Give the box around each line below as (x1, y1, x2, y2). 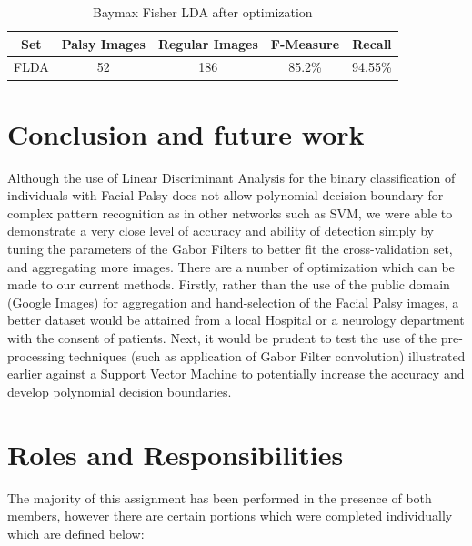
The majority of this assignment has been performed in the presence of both (7, 488, 432, 507)
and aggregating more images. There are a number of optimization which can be (7, 257, 455, 276)
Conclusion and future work (7, 115, 365, 152)
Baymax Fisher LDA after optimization (93, 3, 313, 21)
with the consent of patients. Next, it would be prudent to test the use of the (7, 329, 437, 347)
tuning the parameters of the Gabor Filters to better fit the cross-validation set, (7, 239, 453, 258)
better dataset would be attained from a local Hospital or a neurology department (7, 310, 465, 329)
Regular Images (157, 34, 258, 53)
